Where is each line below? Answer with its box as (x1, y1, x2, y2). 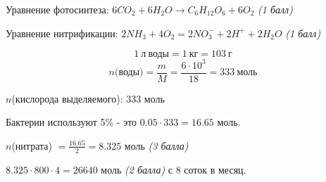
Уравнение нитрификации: (6, 25, 118, 40)
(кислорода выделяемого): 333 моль (11, 91, 165, 105)
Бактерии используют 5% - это (6, 115, 137, 129)
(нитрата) (11, 138, 52, 152)
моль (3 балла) (124, 138, 189, 152)
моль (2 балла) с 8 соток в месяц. (101, 162, 246, 176)
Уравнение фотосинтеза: (6, 2, 109, 16)
